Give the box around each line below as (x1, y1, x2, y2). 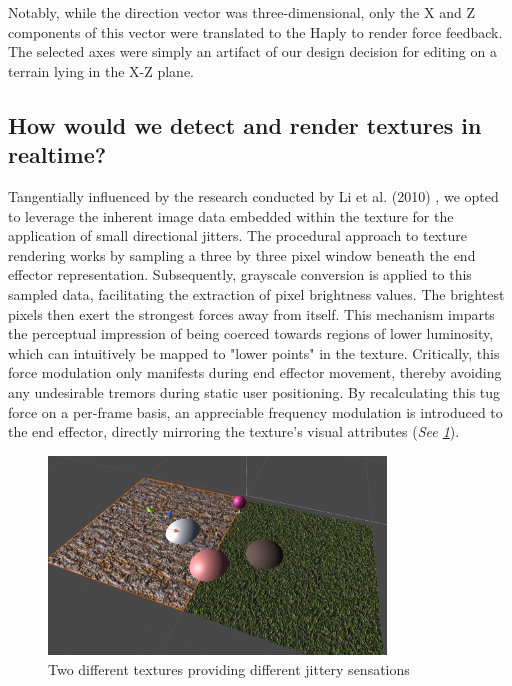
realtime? (8, 139, 107, 170)
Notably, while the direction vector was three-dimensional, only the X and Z (8, 2, 475, 22)
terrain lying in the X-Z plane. (8, 60, 194, 81)
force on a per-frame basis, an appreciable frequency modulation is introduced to (8, 401, 503, 422)
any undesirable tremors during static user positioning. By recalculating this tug (8, 381, 501, 402)
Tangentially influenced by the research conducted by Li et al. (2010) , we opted (8, 185, 499, 206)
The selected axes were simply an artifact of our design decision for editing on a (8, 41, 497, 62)
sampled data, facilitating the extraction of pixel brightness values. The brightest (8, 283, 505, 304)
